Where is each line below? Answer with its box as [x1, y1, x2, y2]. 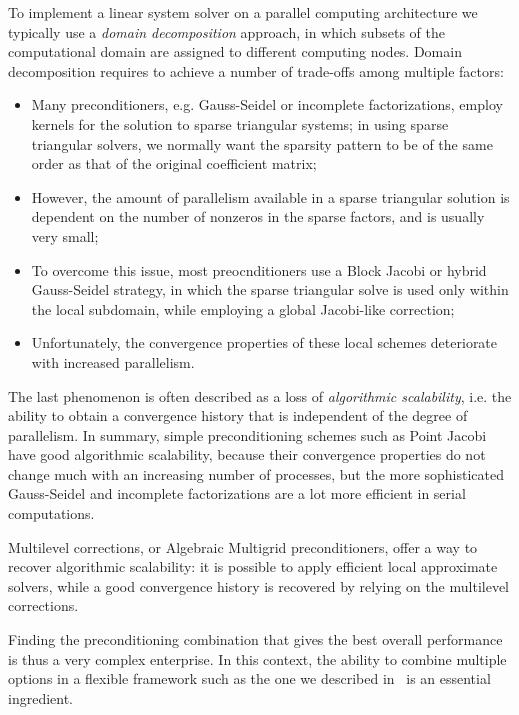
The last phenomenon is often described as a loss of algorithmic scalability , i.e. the [8, 385, 512, 406]
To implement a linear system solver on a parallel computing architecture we [8, 2, 478, 22]
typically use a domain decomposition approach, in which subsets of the [8, 21, 446, 42]
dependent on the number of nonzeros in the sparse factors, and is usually [31, 206, 485, 227]
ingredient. [8, 687, 74, 708]
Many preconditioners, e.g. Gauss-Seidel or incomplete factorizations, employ [31, 94, 503, 115]
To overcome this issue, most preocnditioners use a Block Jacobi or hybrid [31, 259, 487, 280]
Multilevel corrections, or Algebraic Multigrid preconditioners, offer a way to [8, 536, 478, 557]
